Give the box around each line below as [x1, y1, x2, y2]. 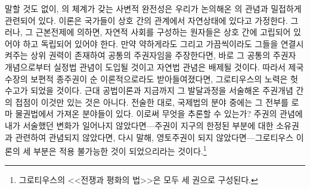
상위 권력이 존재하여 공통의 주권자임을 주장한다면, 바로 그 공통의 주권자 [30, 49, 296, 61]
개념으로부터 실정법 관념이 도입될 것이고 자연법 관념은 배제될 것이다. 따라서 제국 [5, 60, 304, 73]
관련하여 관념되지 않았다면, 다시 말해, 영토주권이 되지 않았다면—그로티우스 [15, 131, 294, 143]
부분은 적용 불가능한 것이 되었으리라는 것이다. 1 [33, 143, 207, 157]
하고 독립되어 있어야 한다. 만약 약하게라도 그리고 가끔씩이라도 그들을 [23, 37, 278, 49]
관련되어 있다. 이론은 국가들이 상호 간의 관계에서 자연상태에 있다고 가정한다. [5, 14, 288, 26]
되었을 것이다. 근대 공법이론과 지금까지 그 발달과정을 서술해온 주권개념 [30, 84, 293, 97]
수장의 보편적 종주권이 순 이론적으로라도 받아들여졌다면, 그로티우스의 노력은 [5, 72, 288, 85]
